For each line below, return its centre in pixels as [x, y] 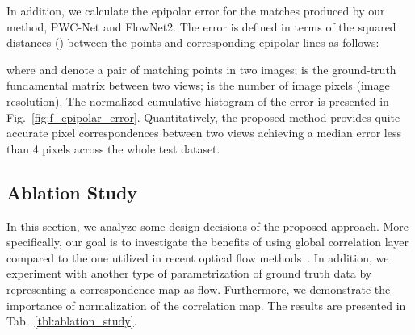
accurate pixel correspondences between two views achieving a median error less [204, 133]
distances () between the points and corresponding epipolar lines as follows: [193, 42]
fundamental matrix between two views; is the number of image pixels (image [198, 85]
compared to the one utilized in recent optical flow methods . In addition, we [198, 257]
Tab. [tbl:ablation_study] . [72, 321]
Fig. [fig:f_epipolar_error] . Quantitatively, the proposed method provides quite [203, 117]
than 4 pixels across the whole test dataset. [113, 148]
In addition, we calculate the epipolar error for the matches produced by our [196, 10]
